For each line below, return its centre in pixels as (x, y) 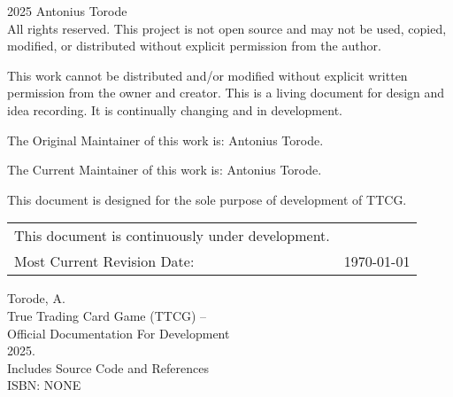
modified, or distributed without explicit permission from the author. (194, 46)
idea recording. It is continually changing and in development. (175, 109)
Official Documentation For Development (119, 333)
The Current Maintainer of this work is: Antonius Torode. (165, 170)
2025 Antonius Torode (67, 11)
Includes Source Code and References (108, 367)
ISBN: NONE (44, 385)
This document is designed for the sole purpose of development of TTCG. (207, 199)
